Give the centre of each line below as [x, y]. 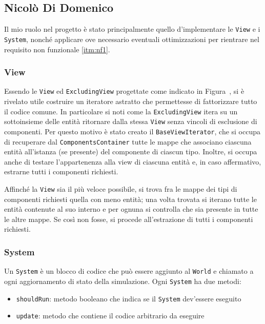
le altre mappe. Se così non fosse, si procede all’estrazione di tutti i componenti [129, 219]
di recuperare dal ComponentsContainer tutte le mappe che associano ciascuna [128, 141]
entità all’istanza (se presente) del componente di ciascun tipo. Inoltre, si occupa [131, 151]
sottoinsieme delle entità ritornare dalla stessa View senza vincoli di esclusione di [131, 121]
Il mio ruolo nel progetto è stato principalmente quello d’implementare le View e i [132, 29]
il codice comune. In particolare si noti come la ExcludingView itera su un [121, 111]
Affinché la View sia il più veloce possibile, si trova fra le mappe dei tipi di [121, 188]
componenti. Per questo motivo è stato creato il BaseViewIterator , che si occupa [132, 131]
